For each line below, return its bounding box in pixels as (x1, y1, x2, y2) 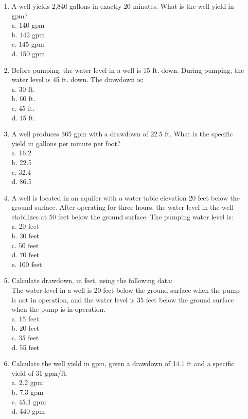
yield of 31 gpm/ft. (11, 368, 68, 378)
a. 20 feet (11, 221, 39, 231)
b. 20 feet (11, 323, 39, 333)
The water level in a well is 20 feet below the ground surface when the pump (11, 285, 240, 295)
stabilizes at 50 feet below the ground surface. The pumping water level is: (11, 211, 233, 221)
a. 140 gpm (11, 20, 45, 30)
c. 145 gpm (11, 39, 44, 49)
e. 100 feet (11, 259, 42, 269)
